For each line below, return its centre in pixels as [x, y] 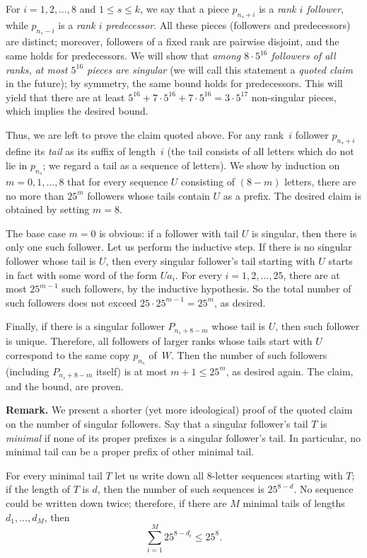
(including [28, 371]
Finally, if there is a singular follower [85, 326]
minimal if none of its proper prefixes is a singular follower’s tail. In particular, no [183, 437]
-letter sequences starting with [277, 475]
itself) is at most [132, 371]
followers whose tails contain [148, 195]
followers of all [303, 55]
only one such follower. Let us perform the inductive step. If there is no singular [179, 247]
